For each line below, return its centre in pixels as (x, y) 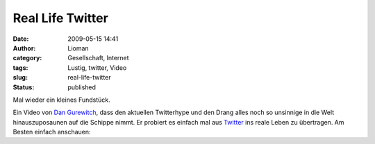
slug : (20, 78)
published (82, 87)
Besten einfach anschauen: (52, 132)
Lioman (78, 48)
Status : (24, 87)
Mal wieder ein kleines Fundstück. (61, 100)
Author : (24, 48)
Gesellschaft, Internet (98, 58)
